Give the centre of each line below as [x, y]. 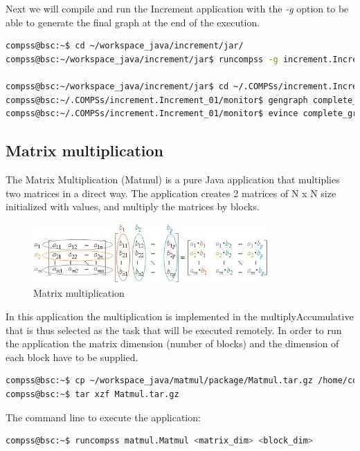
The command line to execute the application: [103, 417]
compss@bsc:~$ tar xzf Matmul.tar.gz [92, 395]
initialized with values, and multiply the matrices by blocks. [133, 206]
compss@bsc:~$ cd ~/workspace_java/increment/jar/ [125, 46]
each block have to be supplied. [72, 357]
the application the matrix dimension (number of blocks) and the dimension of [172, 343]
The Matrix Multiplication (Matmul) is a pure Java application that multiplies [173, 179]
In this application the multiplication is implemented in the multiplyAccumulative [180, 316]
